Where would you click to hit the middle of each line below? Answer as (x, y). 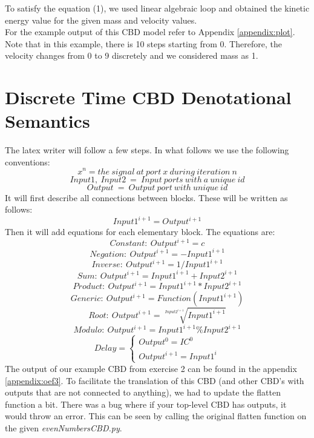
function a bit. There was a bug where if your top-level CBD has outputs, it (146, 404)
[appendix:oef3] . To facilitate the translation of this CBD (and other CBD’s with (155, 380)
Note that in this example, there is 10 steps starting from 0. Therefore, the (143, 43)
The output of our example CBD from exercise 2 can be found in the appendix (151, 368)
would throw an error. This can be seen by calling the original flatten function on (156, 416)
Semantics (47, 121)
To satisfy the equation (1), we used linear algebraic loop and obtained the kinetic (157, 8)
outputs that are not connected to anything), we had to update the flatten (143, 392)
